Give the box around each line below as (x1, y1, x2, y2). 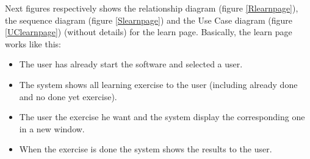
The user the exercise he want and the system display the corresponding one (19, 110, 305, 123)
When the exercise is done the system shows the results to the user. (19, 143, 272, 155)
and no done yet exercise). (19, 90, 117, 103)
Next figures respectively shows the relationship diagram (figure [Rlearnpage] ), (5, 2, 298, 14)
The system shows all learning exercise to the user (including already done (19, 78, 298, 90)
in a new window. (19, 122, 85, 135)
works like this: (5, 37, 61, 50)
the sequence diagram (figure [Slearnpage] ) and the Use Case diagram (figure (5, 13, 292, 26)
